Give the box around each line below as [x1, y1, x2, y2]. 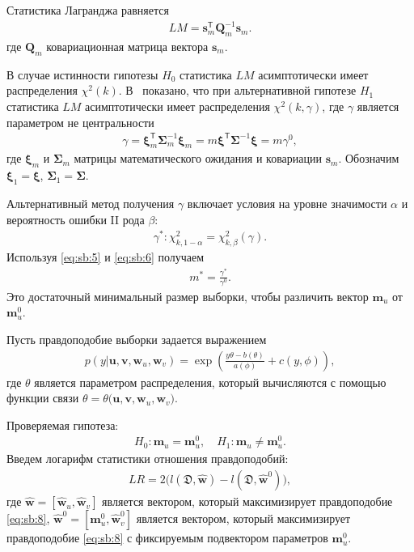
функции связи [6, 389, 79, 406]
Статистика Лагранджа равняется [6, 2, 169, 18]
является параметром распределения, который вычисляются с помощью [34, 373, 387, 390]
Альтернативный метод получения [6, 195, 175, 212]
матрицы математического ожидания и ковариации [74, 150, 322, 167]
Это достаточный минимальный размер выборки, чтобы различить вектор [6, 287, 369, 304]
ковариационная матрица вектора [46, 37, 209, 54]
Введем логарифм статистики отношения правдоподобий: [6, 450, 289, 467]
